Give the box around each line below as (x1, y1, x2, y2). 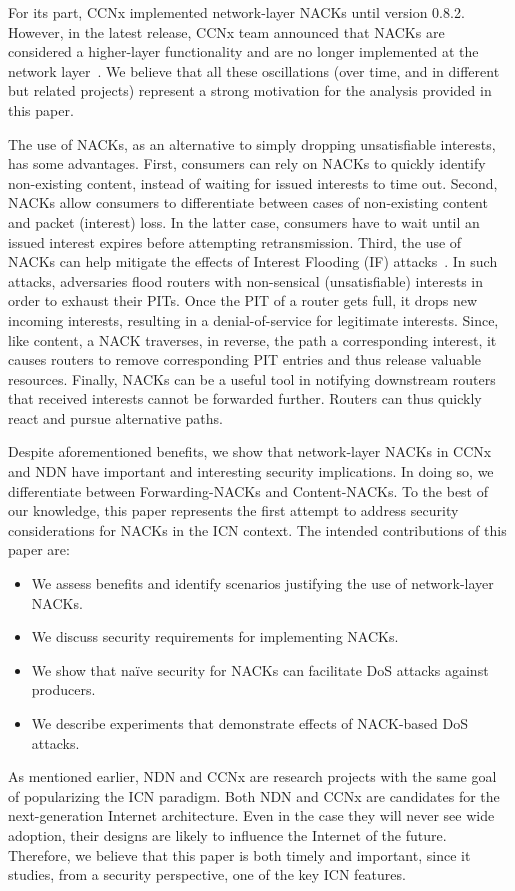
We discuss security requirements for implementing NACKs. (31, 626, 399, 647)
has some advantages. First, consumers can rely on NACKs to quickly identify (8, 153, 486, 174)
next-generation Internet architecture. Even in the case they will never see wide (8, 805, 495, 826)
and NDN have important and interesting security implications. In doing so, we (8, 461, 494, 482)
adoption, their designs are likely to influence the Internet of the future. (8, 824, 447, 845)
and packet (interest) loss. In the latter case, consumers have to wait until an (8, 211, 480, 232)
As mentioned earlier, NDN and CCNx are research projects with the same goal (8, 766, 497, 787)
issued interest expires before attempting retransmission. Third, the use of (8, 231, 462, 252)
